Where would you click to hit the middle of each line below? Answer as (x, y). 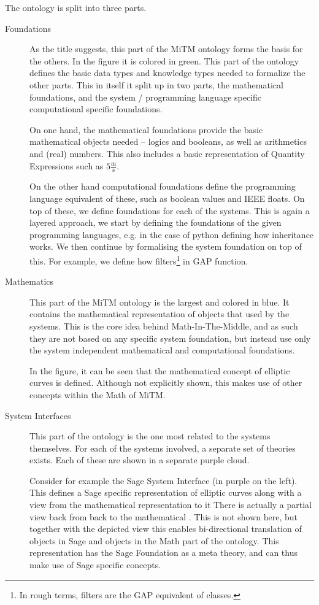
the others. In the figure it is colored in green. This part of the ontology (164, 60)
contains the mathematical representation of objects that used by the (159, 314)
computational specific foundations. (96, 109)
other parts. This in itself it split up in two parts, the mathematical (156, 84)
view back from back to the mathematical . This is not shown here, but (163, 516)
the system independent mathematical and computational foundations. (162, 350)
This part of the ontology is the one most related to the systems (150, 436)
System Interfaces (38, 415)
